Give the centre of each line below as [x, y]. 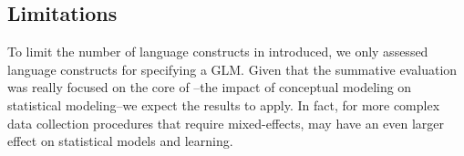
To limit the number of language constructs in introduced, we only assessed [218, 52]
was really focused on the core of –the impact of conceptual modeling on [210, 87]
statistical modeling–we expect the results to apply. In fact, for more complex [224, 104]
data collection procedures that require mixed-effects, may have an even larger [226, 123]
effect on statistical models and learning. [120, 141]
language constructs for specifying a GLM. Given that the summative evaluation [232, 69]
